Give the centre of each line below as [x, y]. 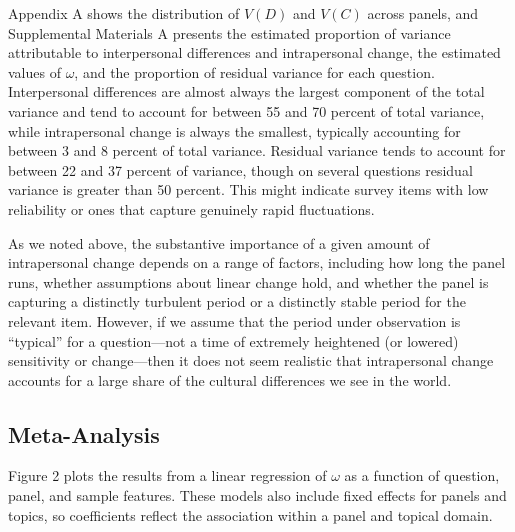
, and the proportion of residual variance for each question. [254, 71]
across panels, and [423, 13]
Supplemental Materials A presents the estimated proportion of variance [229, 32]
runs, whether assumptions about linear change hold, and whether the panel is [248, 281]
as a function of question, [422, 475]
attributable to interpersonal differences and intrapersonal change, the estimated [254, 52]
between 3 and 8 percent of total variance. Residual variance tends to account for [257, 150]
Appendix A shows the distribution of [124, 13]
